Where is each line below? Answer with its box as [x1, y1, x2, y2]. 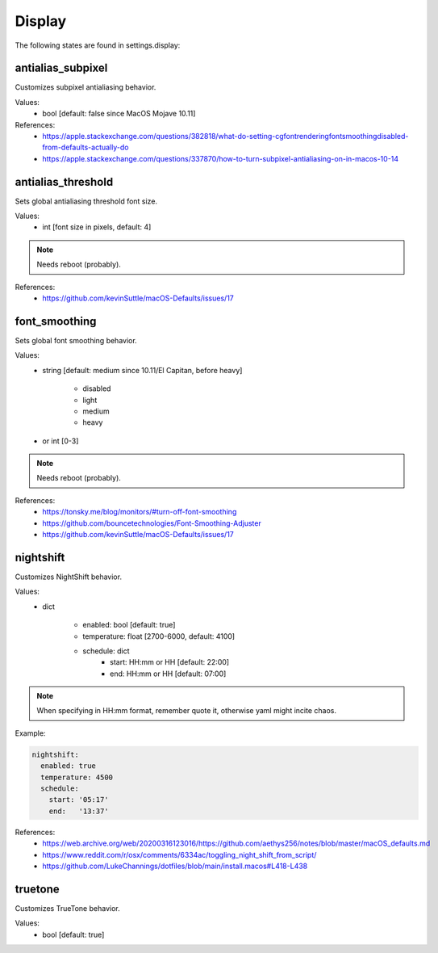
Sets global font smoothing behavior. [15, 335, 137, 345]
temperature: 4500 [40, 772, 113, 782]
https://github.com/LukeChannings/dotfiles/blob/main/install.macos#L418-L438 [42, 861, 308, 871]
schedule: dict [82, 646, 130, 656]
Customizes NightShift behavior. [15, 572, 123, 581]
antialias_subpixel [15, 61, 108, 75]
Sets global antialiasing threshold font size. [15, 196, 157, 206]
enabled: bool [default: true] [82, 620, 176, 630]
